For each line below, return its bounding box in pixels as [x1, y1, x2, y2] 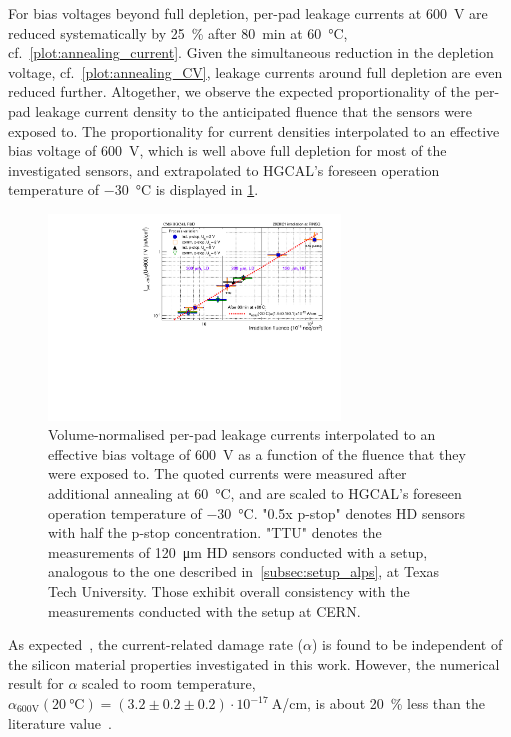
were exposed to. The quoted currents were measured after [48, 463, 407, 484]
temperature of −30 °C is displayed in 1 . [8, 179, 259, 200]
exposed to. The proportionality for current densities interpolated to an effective [8, 120, 500, 141]
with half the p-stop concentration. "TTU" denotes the [48, 522, 382, 543]
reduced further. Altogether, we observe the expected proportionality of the [8, 81, 470, 102]
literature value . [8, 712, 112, 733]
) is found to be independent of [311, 634, 503, 655]
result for [8, 673, 64, 694]
